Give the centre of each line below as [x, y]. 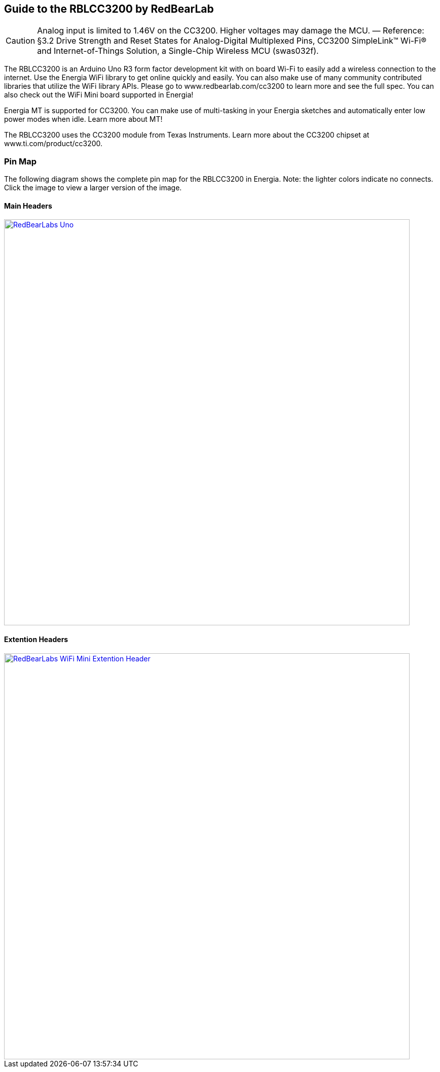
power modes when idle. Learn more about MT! [83, 119]
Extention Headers [36, 639]
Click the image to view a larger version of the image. [93, 188]
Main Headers [28, 206]
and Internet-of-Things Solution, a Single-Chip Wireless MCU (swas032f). [178, 51]
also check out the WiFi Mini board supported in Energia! [99, 95]
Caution [21, 41]
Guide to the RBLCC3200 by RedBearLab [109, 9]
